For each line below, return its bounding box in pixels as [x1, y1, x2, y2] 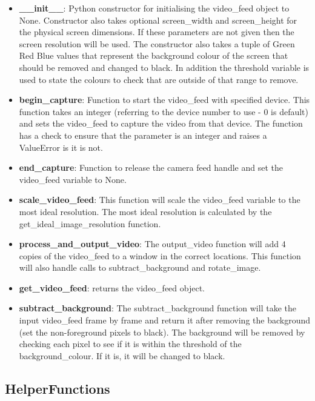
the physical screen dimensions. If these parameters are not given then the [19, 25, 294, 38]
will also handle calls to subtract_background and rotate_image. [19, 261, 261, 274]
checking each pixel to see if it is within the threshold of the [19, 337, 242, 350]
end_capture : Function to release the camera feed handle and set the [19, 161, 283, 174]
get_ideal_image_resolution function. [19, 217, 161, 230]
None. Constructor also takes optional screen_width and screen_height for [19, 13, 297, 26]
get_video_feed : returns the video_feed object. [19, 281, 205, 294]
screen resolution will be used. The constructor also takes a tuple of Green [19, 37, 295, 50]
